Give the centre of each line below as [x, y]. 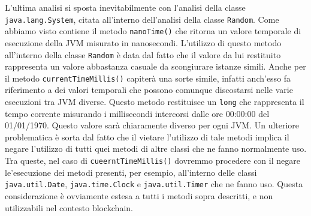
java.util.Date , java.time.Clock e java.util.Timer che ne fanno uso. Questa [154, 184]
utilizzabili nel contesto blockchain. [69, 207]
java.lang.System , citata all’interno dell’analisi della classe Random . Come [142, 19]
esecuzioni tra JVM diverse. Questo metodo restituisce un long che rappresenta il [155, 101]
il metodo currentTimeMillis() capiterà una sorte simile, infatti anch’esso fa [148, 78]
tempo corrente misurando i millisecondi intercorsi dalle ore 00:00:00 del [137, 113]
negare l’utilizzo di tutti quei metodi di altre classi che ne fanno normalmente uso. [156, 148]
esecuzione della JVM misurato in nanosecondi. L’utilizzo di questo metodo [143, 42]
